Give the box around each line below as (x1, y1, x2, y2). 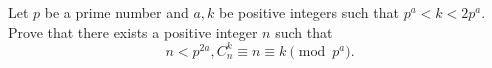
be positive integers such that (219, 2, 399, 22)
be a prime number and (44, 2, 189, 22)
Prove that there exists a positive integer (8, 21, 258, 42)
